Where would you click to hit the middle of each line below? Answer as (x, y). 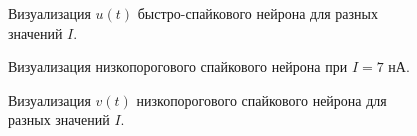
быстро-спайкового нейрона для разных (257, 13)
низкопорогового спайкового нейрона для (261, 99)
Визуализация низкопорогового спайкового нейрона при (178, 66)
